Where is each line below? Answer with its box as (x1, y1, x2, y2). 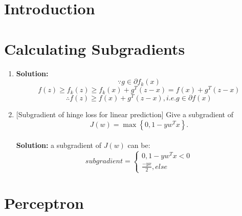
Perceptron (4, 192, 84, 213)
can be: (127, 140, 150, 150)
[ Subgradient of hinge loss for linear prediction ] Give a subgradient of (16, 109, 233, 120)
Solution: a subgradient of (16, 140, 101, 150)
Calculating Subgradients (4, 38, 185, 59)
